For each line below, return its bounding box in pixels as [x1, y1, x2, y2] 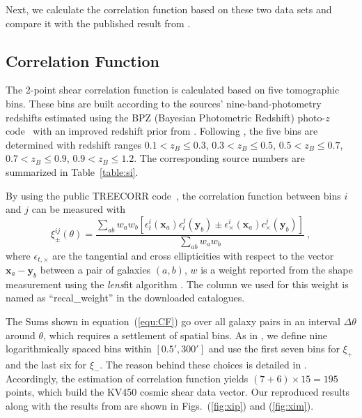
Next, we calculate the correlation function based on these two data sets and [6, 2, 332, 16]
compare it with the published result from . [6, 15, 191, 30]
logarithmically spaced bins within [6, 341, 152, 356]
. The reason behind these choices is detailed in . [100, 357, 307, 371]
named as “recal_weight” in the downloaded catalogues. [6, 290, 245, 305]
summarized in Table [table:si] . [6, 164, 139, 179]
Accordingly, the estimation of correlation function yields [6, 371, 249, 385]
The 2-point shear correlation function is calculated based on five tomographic [6, 82, 340, 97]
